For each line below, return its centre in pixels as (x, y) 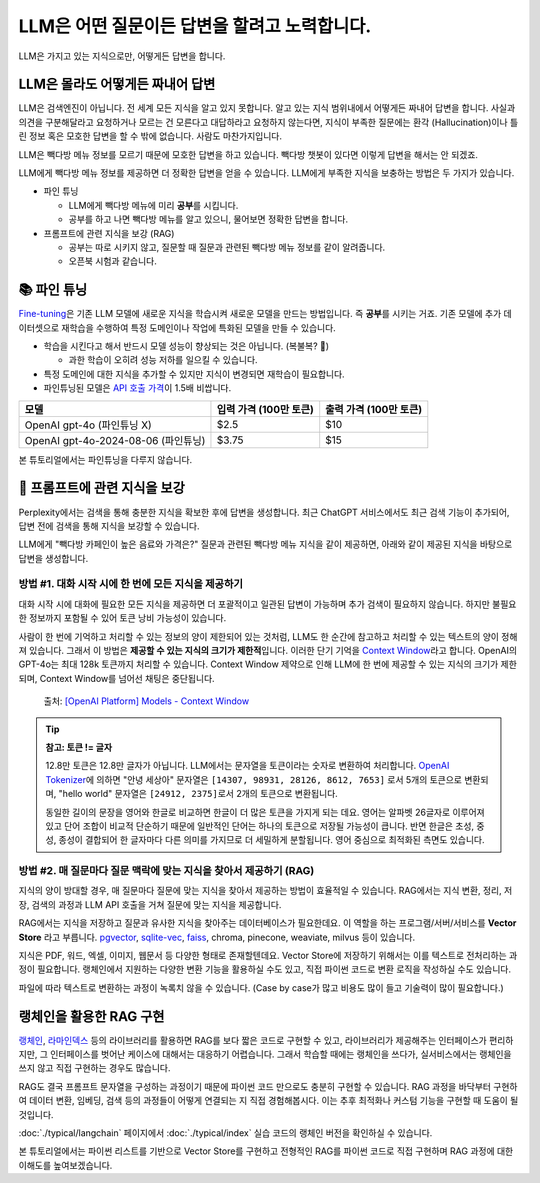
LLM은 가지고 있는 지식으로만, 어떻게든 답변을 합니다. (122, 56)
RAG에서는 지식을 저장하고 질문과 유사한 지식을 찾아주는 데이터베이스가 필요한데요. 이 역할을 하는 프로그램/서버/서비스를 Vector (267, 923)
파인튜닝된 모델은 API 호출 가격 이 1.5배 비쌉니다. (137, 388)
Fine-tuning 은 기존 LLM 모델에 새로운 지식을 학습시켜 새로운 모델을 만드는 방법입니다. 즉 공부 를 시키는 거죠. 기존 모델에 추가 (260, 314)
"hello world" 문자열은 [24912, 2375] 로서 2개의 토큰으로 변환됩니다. (198, 794)
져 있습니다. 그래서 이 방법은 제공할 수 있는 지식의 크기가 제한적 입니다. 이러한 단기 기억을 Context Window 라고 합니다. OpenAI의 (268, 650)
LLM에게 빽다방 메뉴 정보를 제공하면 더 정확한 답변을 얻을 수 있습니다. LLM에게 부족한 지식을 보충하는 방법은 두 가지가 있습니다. (266, 173)
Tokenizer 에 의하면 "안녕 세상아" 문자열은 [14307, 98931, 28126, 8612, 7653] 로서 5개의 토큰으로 (253, 779)
